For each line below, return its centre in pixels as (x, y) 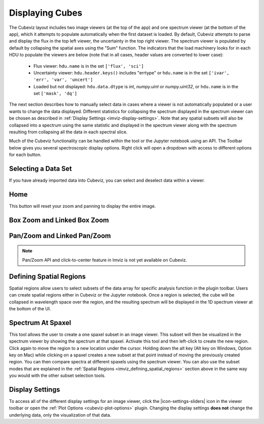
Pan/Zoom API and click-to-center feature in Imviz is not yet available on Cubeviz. (105, 260)
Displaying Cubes (46, 13)
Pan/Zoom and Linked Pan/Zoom (60, 236)
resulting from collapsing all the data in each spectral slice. (68, 132)
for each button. (25, 155)
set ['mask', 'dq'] (55, 94)
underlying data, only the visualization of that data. (60, 415)
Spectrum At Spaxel (40, 323)
